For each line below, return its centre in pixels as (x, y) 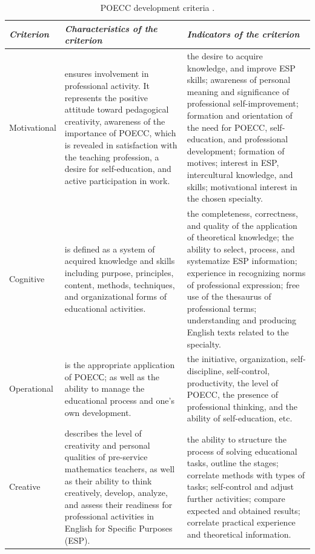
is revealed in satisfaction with (121, 144)
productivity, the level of (232, 382)
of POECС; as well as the (112, 376)
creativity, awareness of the (115, 121)
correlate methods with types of (246, 474)
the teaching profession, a (112, 157)
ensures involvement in (107, 74)
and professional (258, 139)
